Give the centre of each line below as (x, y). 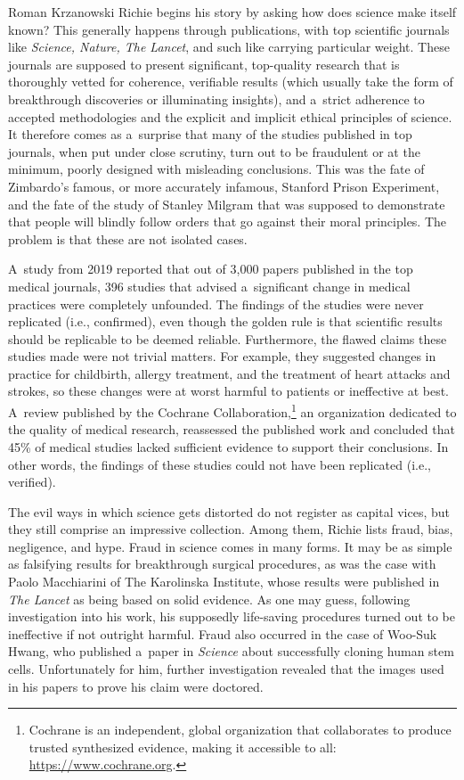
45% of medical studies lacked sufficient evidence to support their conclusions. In (228, 446)
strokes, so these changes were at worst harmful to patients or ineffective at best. (228, 391)
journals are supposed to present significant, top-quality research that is (204, 64)
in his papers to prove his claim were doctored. (136, 686)
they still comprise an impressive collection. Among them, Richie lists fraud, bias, (231, 529)
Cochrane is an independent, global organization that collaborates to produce (240, 730)
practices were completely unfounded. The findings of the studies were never (216, 304)
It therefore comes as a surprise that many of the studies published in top (210, 134)
